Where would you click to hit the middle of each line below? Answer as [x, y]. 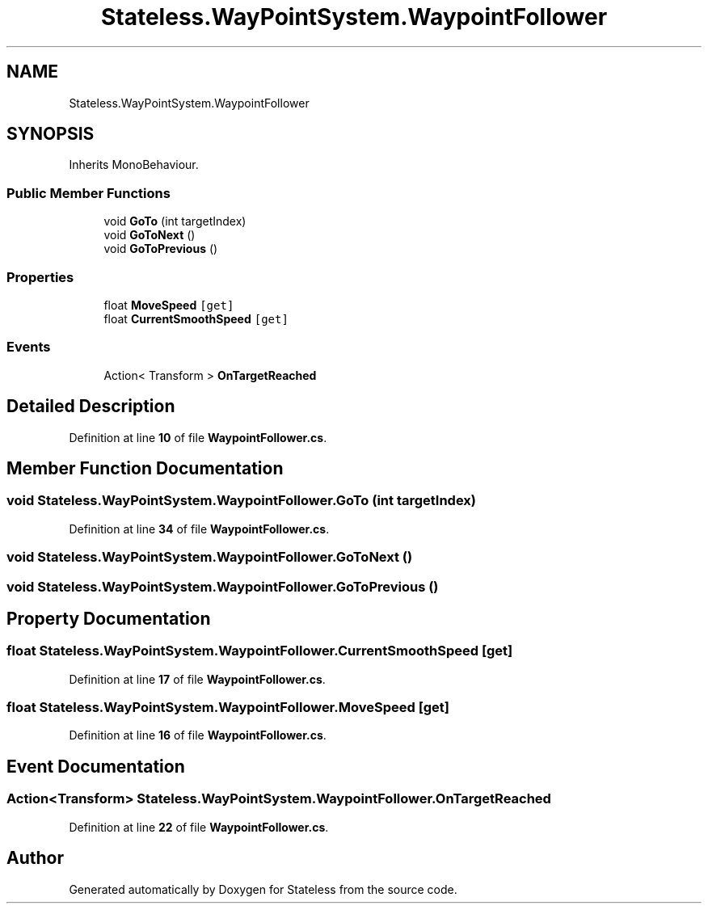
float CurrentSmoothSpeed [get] [196, 318]
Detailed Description [91, 407]
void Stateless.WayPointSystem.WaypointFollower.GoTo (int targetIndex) [242, 501]
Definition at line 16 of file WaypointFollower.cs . [198, 735]
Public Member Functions [88, 193]
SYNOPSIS [51, 134]
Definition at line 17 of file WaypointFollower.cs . [197, 679]
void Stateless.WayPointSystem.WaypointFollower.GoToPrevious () [223, 586]
